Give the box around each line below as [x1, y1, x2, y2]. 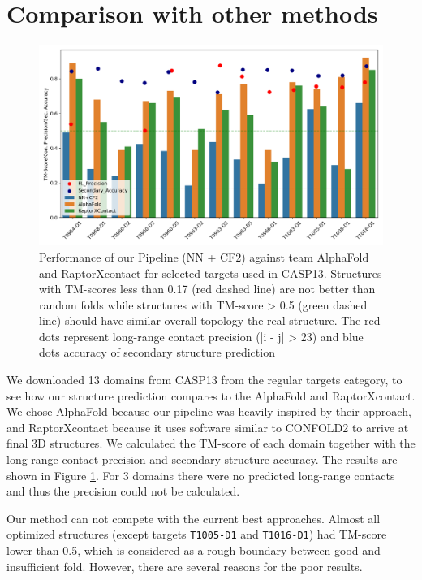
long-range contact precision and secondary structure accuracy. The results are [6, 451, 398, 468]
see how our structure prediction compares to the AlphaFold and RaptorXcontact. [6, 387, 416, 404]
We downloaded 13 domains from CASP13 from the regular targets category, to [6, 371, 403, 388]
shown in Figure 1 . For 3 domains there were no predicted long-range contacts [6, 466, 395, 483]
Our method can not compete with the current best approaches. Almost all [6, 509, 381, 526]
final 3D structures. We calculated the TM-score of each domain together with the [6, 435, 416, 452]
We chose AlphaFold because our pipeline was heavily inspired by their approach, [6, 403, 411, 420]
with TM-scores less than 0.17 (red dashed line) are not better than [39, 280, 376, 297]
